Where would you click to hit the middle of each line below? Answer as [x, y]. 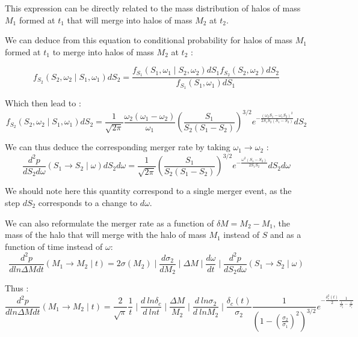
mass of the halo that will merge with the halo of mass [106, 235]
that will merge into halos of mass [130, 20]
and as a [285, 235]
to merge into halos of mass [103, 51]
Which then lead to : [43, 103]
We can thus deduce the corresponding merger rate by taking [118, 147]
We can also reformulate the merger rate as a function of [110, 223]
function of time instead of [54, 246]
